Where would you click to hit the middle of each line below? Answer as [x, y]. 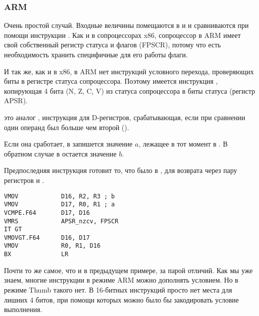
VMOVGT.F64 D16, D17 [47, 237]
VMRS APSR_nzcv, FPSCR [61, 221]
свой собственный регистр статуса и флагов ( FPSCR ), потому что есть [113, 45]
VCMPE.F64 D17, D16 [47, 213]
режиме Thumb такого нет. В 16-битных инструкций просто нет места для [118, 289]
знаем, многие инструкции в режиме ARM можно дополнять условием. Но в [121, 280]
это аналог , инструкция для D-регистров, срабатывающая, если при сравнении [125, 117]
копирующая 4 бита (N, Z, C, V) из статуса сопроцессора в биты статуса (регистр [130, 90]
